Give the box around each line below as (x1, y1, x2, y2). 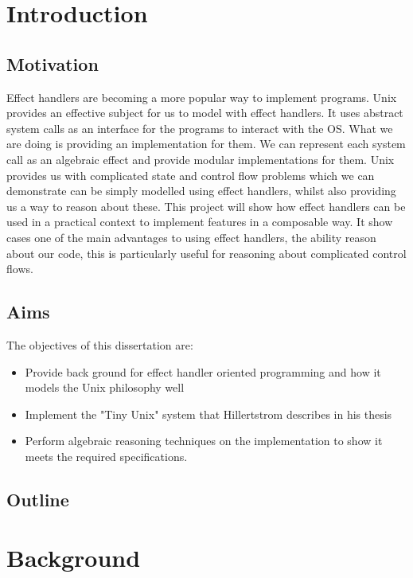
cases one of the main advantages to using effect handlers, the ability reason (6, 228, 376, 245)
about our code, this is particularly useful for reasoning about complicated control (6, 244, 407, 261)
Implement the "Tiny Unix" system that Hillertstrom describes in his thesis (25, 405, 392, 422)
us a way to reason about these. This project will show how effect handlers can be (6, 197, 406, 214)
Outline (6, 486, 69, 511)
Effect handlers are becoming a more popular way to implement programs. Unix (6, 88, 397, 105)
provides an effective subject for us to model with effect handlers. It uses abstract (6, 104, 403, 121)
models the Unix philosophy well (25, 379, 185, 396)
